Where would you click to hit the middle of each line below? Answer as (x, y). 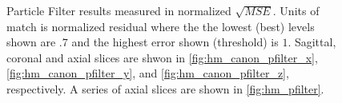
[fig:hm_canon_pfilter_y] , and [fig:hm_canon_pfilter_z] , (148, 73)
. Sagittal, (312, 42)
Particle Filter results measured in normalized (119, 10)
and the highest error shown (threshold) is (175, 42)
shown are (31, 42)
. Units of (296, 10)
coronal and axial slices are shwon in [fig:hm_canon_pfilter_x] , (162, 57)
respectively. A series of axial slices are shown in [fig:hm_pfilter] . (165, 88)
